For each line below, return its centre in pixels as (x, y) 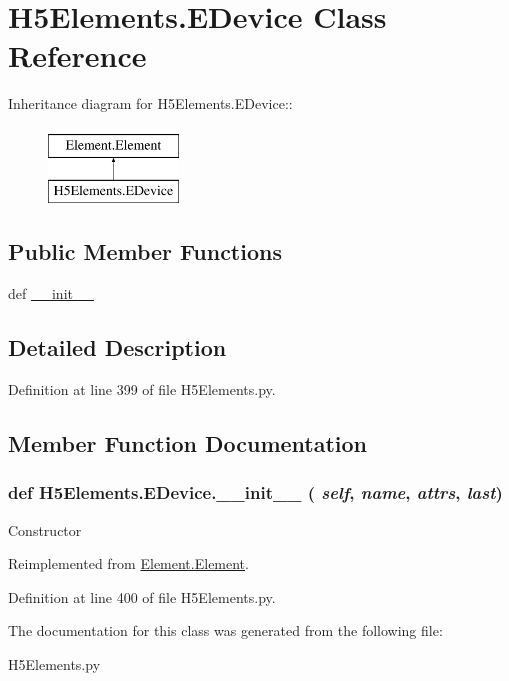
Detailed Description (117, 347)
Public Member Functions (145, 251)
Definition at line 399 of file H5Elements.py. (142, 389)
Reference (77, 55)
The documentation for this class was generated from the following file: (225, 630)
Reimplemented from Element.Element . (128, 563)
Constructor (45, 529)
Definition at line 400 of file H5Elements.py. (142, 596)
